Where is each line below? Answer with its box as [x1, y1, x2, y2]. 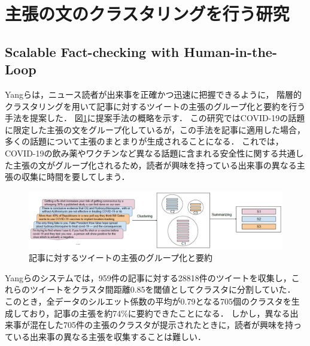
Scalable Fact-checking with [5, 42, 180, 61]
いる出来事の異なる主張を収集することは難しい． [13, 330, 206, 342]
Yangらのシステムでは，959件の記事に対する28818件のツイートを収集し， [5, 271, 291, 284]
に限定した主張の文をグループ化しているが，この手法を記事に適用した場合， [5, 123, 305, 136]
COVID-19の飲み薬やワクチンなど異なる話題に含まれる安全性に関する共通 [5, 146, 296, 159]
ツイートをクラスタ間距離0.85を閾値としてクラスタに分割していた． [29, 283, 296, 296]
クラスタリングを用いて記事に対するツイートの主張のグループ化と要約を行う [5, 100, 306, 112]
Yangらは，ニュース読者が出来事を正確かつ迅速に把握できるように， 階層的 [5, 88, 302, 100]
